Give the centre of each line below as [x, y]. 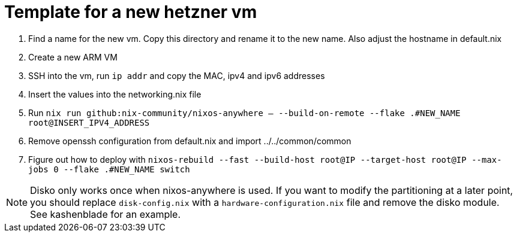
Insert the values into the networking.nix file [115, 94]
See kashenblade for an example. [106, 214]
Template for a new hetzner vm [131, 12]
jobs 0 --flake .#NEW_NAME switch [109, 169]
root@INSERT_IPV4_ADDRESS [89, 122]
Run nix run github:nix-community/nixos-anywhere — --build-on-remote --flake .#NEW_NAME [244, 113]
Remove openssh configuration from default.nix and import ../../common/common [190, 141]
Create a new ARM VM [73, 57]
